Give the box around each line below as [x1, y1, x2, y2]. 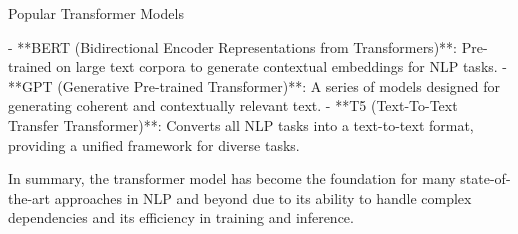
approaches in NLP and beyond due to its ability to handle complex [54, 187, 472, 208]
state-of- [460, 168, 511, 189]
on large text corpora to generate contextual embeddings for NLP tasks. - [56, 56, 508, 77]
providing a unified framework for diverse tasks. [8, 134, 300, 155]
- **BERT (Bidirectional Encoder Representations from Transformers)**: [8, 36, 457, 57]
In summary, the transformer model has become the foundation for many [8, 168, 456, 189]
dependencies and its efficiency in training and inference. [8, 207, 354, 228]
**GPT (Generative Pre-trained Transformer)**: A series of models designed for [8, 75, 501, 96]
